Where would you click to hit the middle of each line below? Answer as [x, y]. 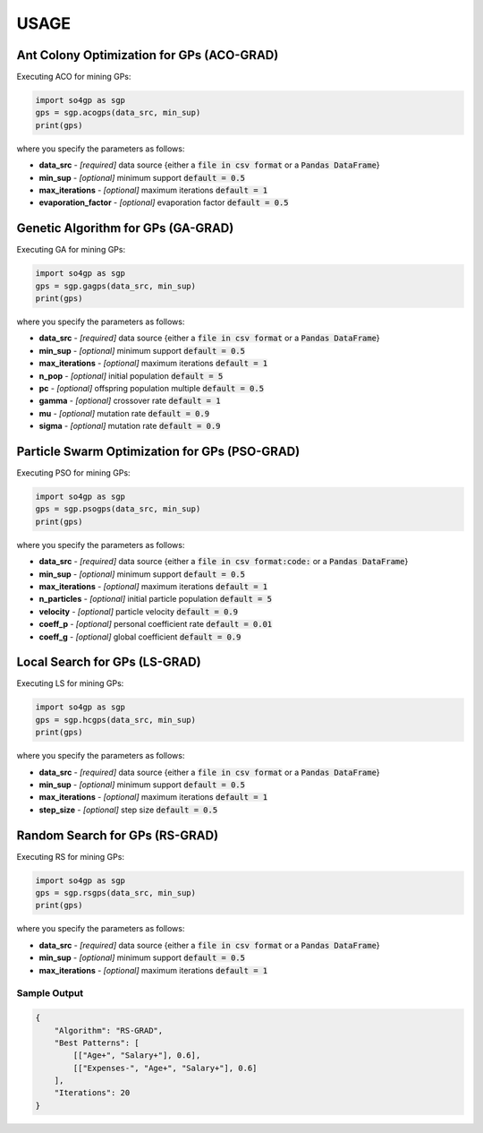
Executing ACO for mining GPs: [74, 77]
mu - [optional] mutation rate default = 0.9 [124, 413]
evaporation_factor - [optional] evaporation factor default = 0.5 [164, 202]
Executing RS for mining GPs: [71, 856]
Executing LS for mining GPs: [70, 683]
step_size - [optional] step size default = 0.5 [128, 810]
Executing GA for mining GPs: [71, 250]
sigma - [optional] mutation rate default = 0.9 [130, 426]
